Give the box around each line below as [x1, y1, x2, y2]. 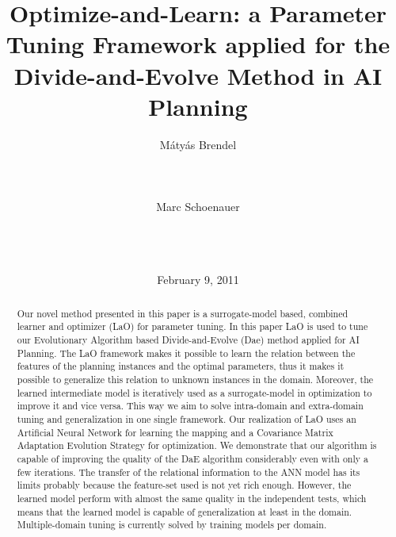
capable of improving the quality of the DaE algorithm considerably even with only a [17, 452, 368, 466]
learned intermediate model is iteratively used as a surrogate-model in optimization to [17, 385, 372, 399]
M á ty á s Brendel [159, 136, 237, 152]
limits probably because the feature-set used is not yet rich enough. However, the [17, 478, 352, 492]
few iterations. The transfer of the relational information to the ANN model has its [17, 465, 360, 478]
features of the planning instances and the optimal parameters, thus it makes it [17, 359, 345, 373]
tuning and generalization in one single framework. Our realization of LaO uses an [17, 412, 356, 426]
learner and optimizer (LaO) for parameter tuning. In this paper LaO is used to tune [17, 320, 368, 333]
